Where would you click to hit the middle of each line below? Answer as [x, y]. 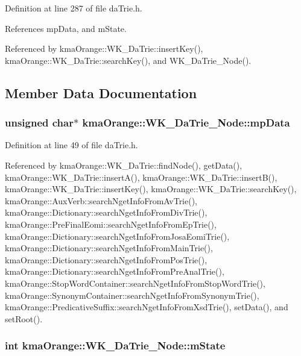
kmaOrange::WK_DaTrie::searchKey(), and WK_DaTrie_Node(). [128, 60]
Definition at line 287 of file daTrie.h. [74, 8]
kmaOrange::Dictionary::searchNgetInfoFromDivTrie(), [106, 212]
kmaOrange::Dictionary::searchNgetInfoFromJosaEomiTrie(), [117, 236]
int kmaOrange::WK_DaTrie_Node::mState [115, 345]
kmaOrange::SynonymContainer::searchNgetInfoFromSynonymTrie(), [132, 295]
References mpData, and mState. [66, 28]
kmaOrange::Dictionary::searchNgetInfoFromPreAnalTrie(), [115, 271]
